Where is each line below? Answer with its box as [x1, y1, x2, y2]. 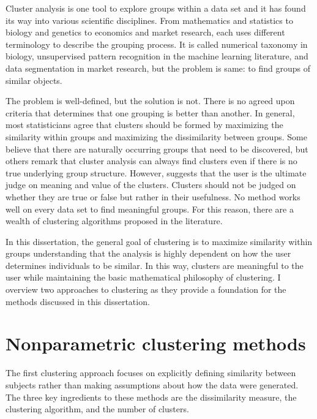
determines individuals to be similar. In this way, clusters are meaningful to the [6, 259, 304, 271]
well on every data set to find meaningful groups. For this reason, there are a [6, 202, 294, 215]
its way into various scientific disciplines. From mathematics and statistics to [6, 13, 293, 26]
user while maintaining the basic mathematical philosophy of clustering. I [6, 271, 281, 284]
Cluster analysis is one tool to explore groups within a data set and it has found [6, 2, 306, 14]
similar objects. [6, 74, 62, 86]
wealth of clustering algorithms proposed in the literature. [6, 214, 223, 227]
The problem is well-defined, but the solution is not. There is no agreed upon [6, 94, 295, 107]
